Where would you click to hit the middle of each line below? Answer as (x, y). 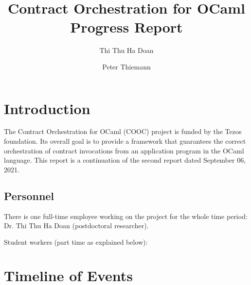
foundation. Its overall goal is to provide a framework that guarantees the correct (125, 141)
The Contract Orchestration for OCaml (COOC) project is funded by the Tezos (123, 131)
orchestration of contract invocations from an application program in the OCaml (124, 150)
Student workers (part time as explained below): (76, 242)
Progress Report (126, 27)
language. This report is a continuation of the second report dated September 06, (125, 160)
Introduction (47, 108)
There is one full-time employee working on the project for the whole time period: (126, 216)
